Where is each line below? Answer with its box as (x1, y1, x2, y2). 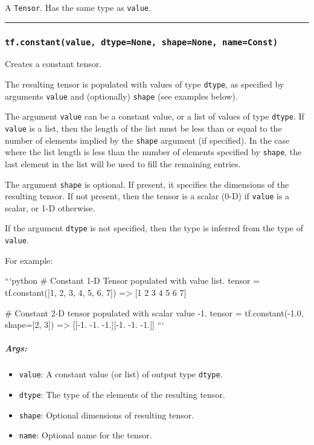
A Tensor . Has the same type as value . (5, 1, 151, 13)
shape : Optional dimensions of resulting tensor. (19, 408, 194, 421)
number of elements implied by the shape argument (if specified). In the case (5, 133, 290, 146)
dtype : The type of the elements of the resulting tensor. (19, 388, 225, 400)
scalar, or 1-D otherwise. (5, 201, 95, 214)
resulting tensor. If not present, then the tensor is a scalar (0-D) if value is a (5, 190, 290, 202)
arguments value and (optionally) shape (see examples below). (5, 89, 238, 102)
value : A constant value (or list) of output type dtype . (19, 368, 223, 380)
